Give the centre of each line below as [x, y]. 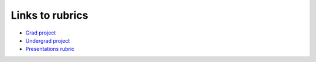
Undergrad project [48, 40]
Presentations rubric [50, 49]
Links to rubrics [49, 15]
